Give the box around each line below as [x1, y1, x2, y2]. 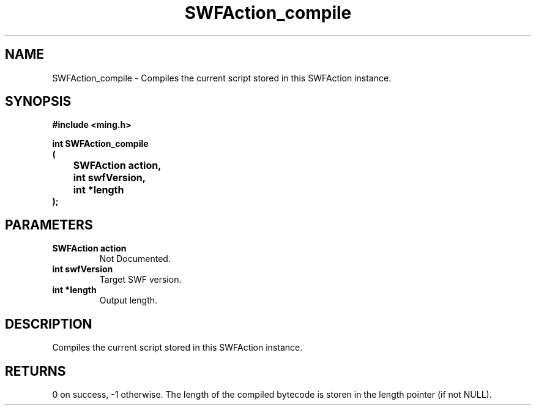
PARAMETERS [5, 217, 93, 233]
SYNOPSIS [5, 94, 72, 110]
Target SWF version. [99, 274, 182, 285]
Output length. [99, 295, 158, 306]
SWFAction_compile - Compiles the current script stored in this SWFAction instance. [52, 72, 392, 83]
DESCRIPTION [5, 316, 92, 332]
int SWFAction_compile [52, 138, 149, 149]
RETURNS [5, 363, 66, 379]
